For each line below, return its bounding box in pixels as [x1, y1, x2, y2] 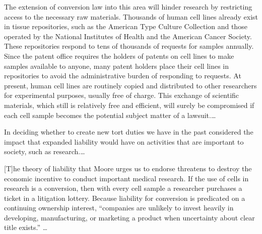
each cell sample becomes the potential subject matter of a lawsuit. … [4, 109, 216, 120]
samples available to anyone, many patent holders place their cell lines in [4, 60, 229, 71]
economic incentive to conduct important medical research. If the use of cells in [4, 173, 249, 183]
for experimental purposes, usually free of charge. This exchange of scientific [4, 90, 239, 100]
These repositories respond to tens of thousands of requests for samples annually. [4, 41, 254, 51]
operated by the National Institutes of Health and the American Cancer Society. [4, 31, 252, 41]
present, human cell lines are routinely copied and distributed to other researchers [4, 80, 257, 90]
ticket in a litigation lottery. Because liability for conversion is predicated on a [4, 192, 245, 203]
